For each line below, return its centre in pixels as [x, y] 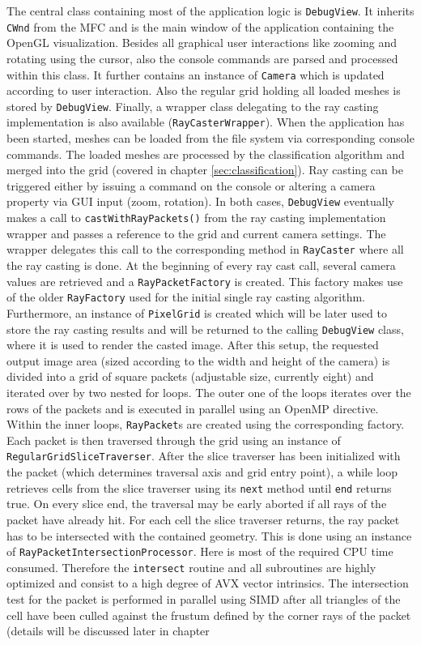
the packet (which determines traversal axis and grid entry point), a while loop [202, 472]
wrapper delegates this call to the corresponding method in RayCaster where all [205, 249]
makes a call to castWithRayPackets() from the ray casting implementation [196, 218]
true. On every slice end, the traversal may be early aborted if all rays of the [197, 504]
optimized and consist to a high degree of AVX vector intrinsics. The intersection [208, 583]
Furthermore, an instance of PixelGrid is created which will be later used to [197, 312]
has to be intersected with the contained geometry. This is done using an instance [209, 535]
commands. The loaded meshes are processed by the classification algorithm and [206, 154]
